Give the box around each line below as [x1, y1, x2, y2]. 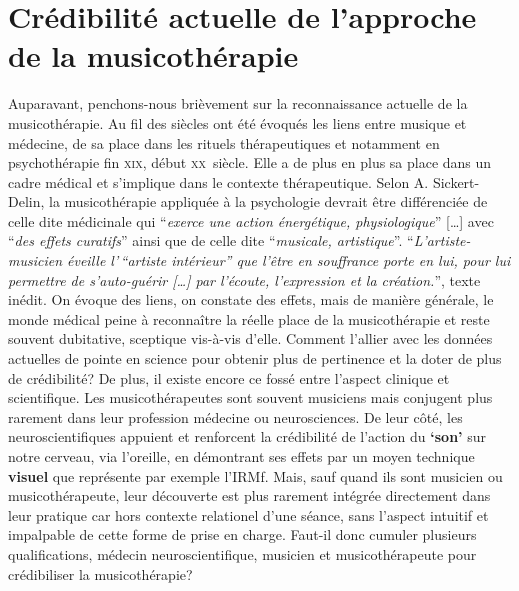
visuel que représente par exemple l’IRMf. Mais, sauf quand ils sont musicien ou [8, 465, 503, 486]
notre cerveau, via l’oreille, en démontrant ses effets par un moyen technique [8, 446, 475, 466]
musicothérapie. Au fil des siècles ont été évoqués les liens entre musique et [8, 112, 467, 133]
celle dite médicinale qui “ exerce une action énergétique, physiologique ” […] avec [8, 210, 494, 231]
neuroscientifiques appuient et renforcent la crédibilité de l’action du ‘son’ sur [8, 426, 487, 447]
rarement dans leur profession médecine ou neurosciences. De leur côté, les [8, 406, 463, 427]
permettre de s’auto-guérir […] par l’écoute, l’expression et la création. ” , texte [8, 269, 481, 290]
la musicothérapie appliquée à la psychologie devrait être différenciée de [49, 191, 488, 212]
